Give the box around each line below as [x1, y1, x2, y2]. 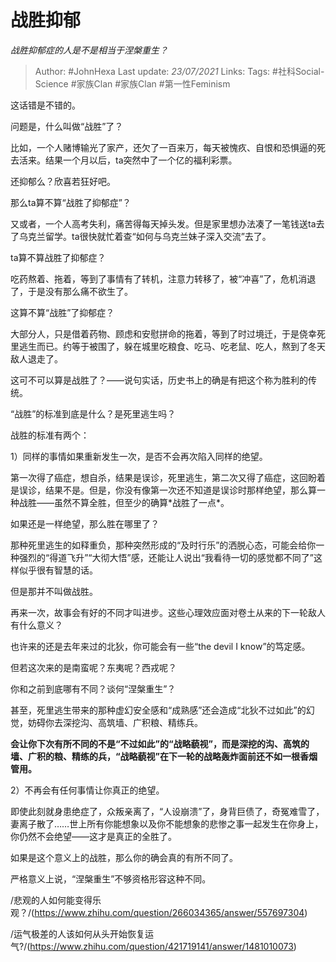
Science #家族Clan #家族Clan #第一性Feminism [34, 77, 231, 90]
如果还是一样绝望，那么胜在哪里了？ [10, 517, 160, 530]
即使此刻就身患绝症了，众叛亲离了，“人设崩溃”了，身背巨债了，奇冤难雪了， [10, 805, 325, 817]
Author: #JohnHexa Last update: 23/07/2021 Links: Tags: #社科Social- [34, 65, 325, 77]
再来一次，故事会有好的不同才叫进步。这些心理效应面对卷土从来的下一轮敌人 [10, 606, 326, 618]
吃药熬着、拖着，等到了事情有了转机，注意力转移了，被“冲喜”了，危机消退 [10, 272, 317, 285]
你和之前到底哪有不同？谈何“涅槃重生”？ [10, 682, 177, 695]
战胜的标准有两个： [10, 429, 90, 441]
